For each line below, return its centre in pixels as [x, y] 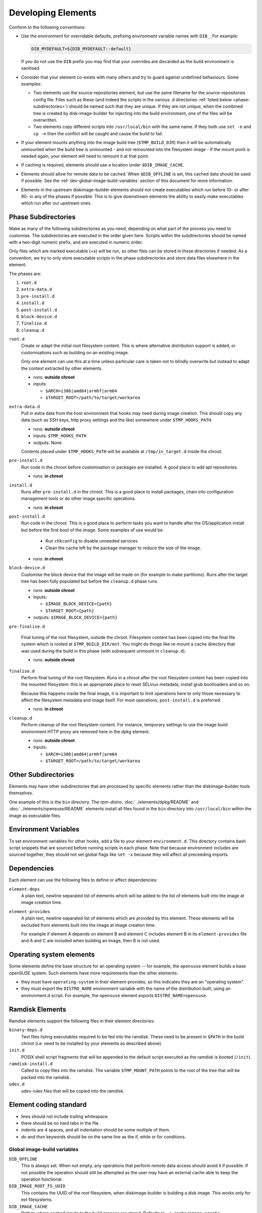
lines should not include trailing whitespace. [65, 1116]
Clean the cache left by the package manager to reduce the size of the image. [123, 548]
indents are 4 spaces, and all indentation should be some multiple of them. [96, 1130]
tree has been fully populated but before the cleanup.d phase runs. [90, 581]
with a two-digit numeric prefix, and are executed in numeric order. [76, 242]
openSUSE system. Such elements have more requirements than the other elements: [93, 973]
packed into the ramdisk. [46, 1077]
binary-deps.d [26, 1030]
